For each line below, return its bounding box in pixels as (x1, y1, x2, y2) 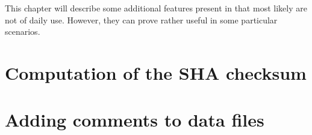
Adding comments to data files (5, 107, 264, 132)
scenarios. (5, 25, 40, 38)
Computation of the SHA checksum (5, 60, 307, 85)
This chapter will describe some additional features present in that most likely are (5, 2, 307, 14)
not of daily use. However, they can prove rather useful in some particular (5, 13, 278, 26)
